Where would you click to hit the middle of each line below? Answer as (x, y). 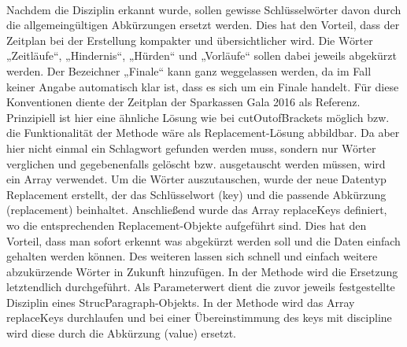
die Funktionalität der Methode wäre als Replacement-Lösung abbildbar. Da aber (203, 133)
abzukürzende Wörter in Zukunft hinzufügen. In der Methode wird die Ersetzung (202, 271)
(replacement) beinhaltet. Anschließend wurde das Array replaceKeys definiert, (197, 210)
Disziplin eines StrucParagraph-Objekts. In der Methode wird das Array (181, 302)
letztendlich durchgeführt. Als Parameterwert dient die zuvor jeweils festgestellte (201, 287)
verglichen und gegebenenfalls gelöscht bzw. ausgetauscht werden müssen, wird (196, 163)
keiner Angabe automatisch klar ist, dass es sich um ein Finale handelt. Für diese (203, 86)
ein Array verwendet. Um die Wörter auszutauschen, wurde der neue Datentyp (196, 179)
